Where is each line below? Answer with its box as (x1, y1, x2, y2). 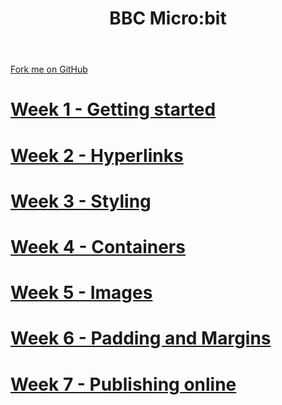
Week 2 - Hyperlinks (10, 144, 184, 167)
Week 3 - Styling (10, 190, 152, 212)
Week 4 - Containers (10, 235, 186, 258)
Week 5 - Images (10, 282, 153, 304)
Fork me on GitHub (10, 63, 88, 76)
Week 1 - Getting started (10, 98, 217, 121)
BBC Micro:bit (109, 7, 227, 30)
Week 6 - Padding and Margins (10, 327, 272, 350)
